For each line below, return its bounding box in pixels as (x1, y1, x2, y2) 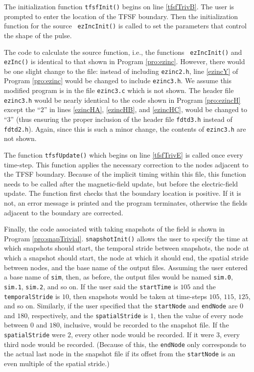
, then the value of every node (154, 310, 243, 320)
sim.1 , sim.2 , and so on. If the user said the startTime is (4, 281, 178, 291)
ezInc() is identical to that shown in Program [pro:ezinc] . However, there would (4, 56, 245, 67)
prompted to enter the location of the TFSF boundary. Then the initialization (4, 11, 238, 21)
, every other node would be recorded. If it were (71, 329, 214, 340)
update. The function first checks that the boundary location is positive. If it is (4, 188, 241, 198)
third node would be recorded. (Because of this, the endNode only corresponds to (4, 339, 246, 349)
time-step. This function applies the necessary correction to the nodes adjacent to (4, 159, 249, 169)
